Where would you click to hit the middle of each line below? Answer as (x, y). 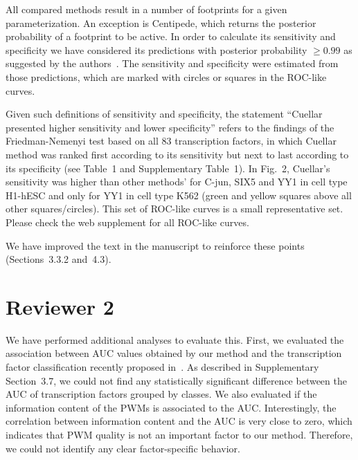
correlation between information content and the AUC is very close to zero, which (179, 421)
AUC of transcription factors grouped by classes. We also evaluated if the (161, 394)
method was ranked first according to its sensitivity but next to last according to (177, 154)
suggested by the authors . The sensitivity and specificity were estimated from (172, 63)
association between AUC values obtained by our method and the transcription (174, 353)
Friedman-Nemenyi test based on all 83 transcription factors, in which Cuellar (171, 141)
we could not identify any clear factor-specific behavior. (123, 448)
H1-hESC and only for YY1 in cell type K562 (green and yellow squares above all (179, 195)
